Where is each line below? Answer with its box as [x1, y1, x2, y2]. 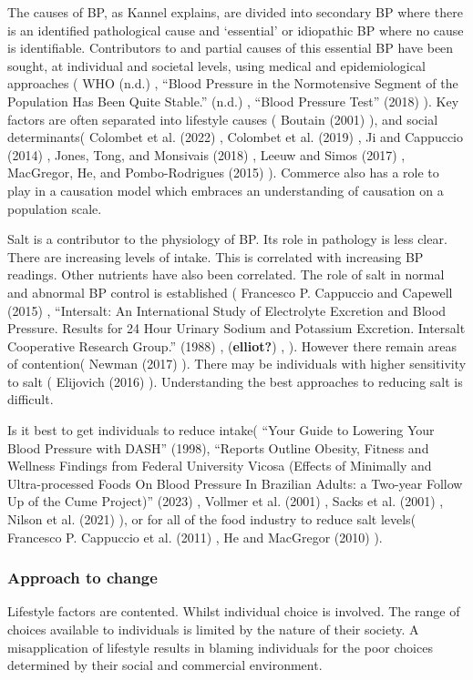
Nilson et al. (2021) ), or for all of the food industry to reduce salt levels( [7, 510, 416, 529]
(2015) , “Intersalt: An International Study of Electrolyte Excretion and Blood [7, 300, 447, 320]
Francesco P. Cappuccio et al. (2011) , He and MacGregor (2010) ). [7, 527, 383, 546]
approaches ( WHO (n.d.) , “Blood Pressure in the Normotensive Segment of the [7, 74, 458, 93]
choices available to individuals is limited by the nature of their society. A [7, 620, 419, 639]
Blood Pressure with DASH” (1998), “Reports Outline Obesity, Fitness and [7, 438, 429, 457]
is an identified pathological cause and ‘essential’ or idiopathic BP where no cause [7, 20, 464, 39]
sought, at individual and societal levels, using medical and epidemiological [7, 56, 426, 75]
